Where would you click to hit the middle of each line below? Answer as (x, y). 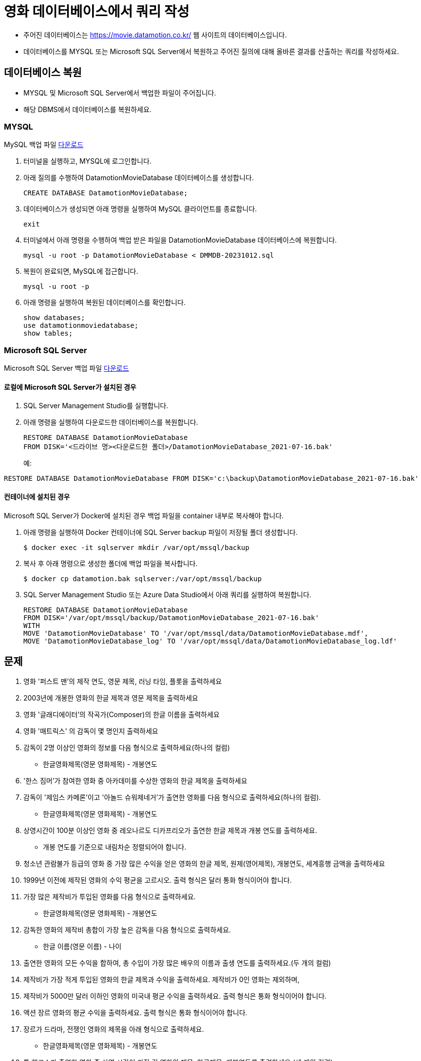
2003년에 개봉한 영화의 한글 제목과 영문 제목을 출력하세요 (111, 698)
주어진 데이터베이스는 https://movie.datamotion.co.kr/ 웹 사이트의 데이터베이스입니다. (155, 35)
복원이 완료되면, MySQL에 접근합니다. (81, 271)
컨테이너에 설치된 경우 (37, 496)
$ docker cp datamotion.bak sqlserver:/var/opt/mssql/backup (143, 578)
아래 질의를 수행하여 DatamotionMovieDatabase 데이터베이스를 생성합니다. (139, 178)
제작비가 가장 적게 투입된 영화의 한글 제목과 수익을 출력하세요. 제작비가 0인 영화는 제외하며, (162, 980)
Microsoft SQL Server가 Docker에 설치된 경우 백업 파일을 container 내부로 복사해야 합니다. (144, 515)
